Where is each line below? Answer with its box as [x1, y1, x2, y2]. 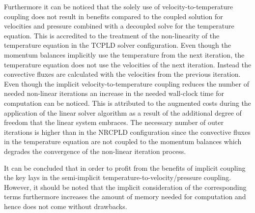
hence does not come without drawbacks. [4, 201, 127, 211]
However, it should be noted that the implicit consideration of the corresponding [4, 182, 247, 192]
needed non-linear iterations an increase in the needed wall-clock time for [4, 88, 224, 98]
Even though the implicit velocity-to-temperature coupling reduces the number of [4, 78, 249, 89]
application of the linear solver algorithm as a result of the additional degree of [4, 107, 242, 118]
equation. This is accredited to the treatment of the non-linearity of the [4, 30, 220, 40]
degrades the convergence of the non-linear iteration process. [4, 146, 186, 156]
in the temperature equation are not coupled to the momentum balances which [4, 136, 242, 147]
